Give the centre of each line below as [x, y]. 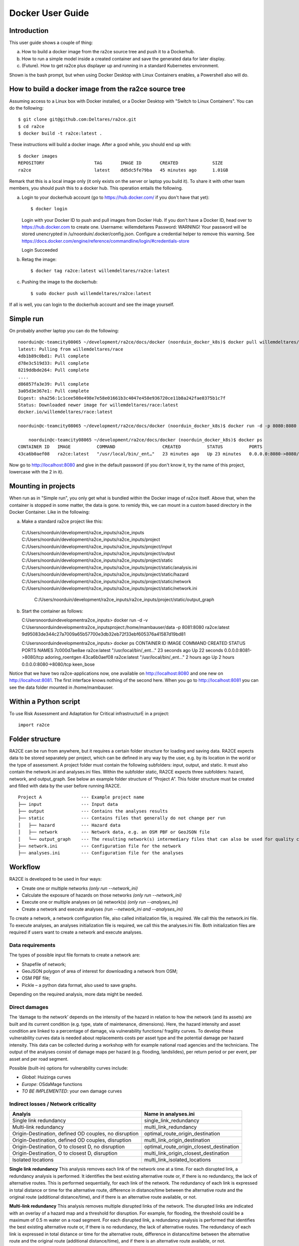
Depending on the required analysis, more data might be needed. [76, 994]
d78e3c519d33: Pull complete [54, 363]
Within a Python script [45, 701]
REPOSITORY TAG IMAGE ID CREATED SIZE [121, 163]
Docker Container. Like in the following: [49, 512]
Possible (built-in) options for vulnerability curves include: [69, 1068]
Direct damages [29, 1007]
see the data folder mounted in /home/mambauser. [62, 687]
